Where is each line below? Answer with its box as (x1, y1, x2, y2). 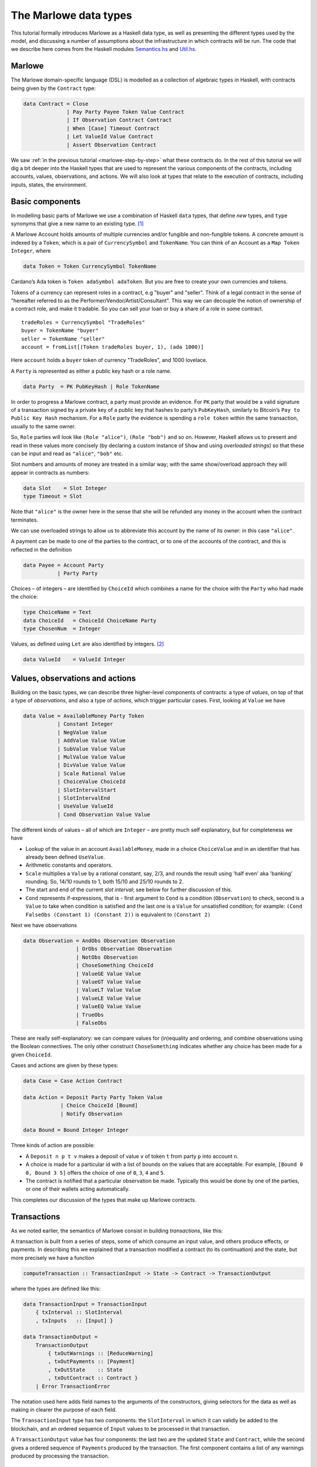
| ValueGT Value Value (75, 978, 141, 985)
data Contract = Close (23, 100, 89, 107)
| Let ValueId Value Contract (66, 133, 154, 140)
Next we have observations (11, 922, 77, 929)
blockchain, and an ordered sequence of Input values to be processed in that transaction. (11, 1425, 231, 1432)
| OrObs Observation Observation (75, 945, 173, 952)
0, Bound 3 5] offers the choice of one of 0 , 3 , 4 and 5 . (25, 1169, 166, 1176)
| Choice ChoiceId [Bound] (60, 1102, 138, 1109)
